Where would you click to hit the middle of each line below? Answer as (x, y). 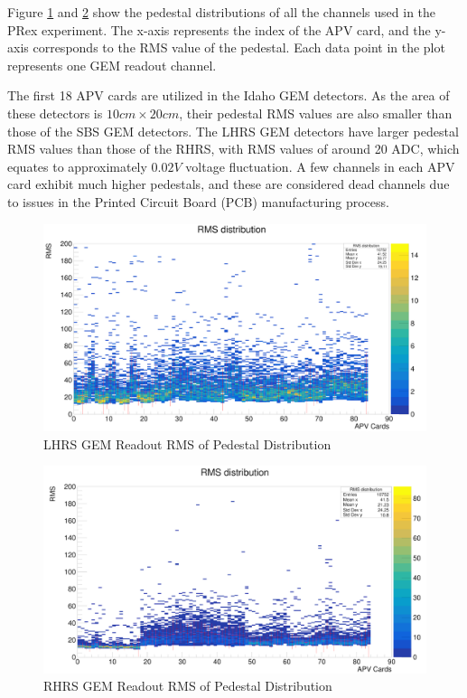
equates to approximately (77, 166)
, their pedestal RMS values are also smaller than (316, 113)
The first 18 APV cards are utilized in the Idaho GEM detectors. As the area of (229, 95)
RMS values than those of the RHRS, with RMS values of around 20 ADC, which (233, 149)
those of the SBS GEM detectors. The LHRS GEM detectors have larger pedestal (233, 131)
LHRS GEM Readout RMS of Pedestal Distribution (187, 443)
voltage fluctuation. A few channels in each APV (320, 166)
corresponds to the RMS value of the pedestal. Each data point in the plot (239, 47)
